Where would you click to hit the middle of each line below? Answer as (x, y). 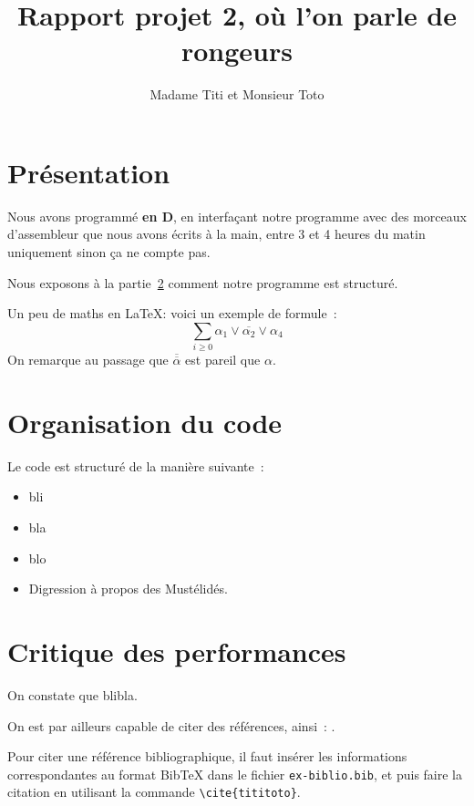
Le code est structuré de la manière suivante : (136, 465)
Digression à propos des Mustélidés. (128, 589)
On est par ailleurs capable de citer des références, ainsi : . (171, 725)
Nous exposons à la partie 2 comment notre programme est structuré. (203, 282)
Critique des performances (177, 651)
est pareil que (223, 360)
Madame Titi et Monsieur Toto (237, 94)
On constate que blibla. (72, 694)
